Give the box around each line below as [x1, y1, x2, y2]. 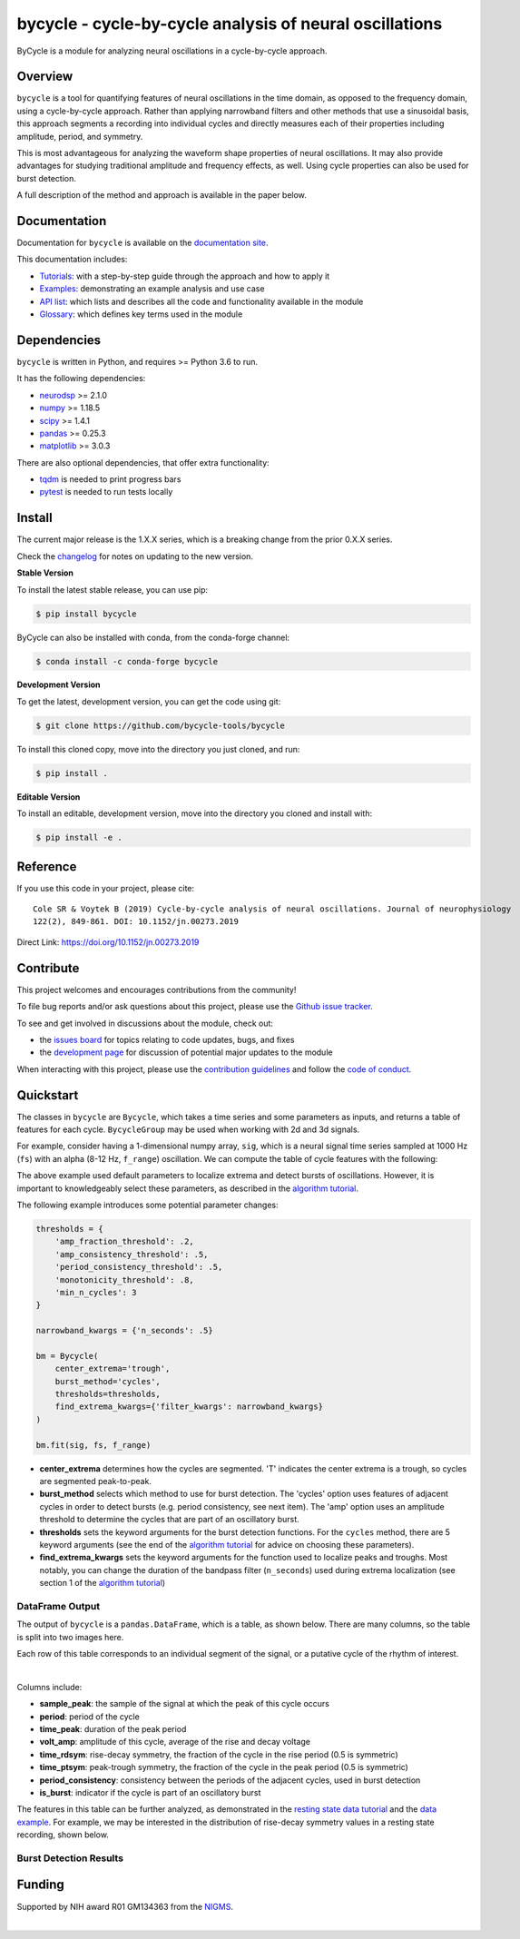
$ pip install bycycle [35, 608, 137, 619]
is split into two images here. [16, 1631, 124, 1642]
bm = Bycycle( [35, 1351, 99, 1361]
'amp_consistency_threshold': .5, [54, 1249, 209, 1259]
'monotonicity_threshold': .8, [54, 1275, 194, 1284]
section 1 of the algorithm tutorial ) [39, 1578, 166, 1589]
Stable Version [16, 567, 74, 578]
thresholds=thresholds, [54, 1389, 161, 1400]
